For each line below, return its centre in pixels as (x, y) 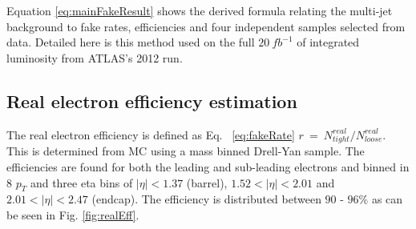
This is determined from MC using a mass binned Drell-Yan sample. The (186, 151)
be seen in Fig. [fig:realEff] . (73, 214)
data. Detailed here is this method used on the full (131, 42)
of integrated (328, 42)
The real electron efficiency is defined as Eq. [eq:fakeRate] (151, 134)
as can (387, 199)
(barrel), (207, 182)
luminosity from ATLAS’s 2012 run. (95, 57)
